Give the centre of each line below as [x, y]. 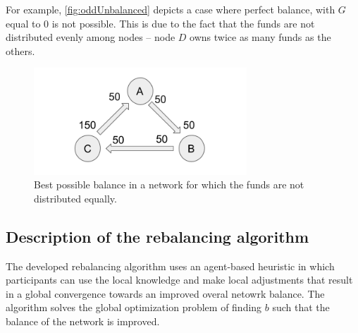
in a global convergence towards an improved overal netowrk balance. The [165, 293]
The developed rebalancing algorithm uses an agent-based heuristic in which [170, 266]
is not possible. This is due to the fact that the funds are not [183, 23]
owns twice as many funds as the [260, 37]
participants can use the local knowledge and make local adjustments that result [179, 280]
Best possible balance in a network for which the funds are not [169, 184]
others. [20, 50]
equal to [23, 23]
